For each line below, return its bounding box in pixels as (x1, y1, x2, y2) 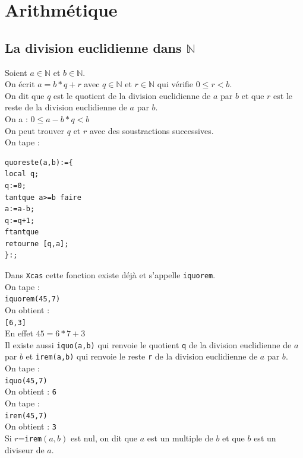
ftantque (5, 228, 39, 237)
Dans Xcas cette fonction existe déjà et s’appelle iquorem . (5, 269, 216, 281)
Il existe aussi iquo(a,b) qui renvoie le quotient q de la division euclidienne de (5, 338, 292, 351)
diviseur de (5, 443, 45, 456)
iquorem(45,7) (5, 295, 61, 304)
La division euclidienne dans (5, 38, 182, 56)
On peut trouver (5, 124, 65, 136)
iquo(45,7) (5, 376, 48, 385)
